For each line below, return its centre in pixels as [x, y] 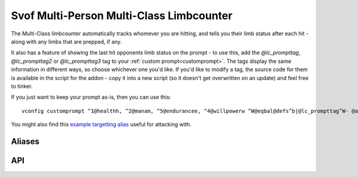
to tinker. [22, 86]
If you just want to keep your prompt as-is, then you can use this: [91, 97]
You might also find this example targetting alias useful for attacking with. [101, 124]
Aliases [25, 141]
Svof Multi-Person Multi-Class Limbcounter [122, 16]
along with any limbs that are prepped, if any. [67, 41]
